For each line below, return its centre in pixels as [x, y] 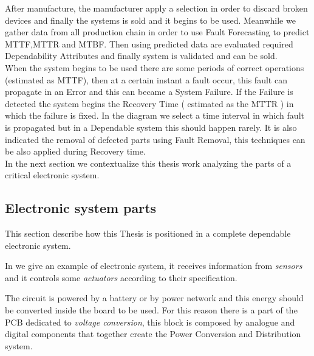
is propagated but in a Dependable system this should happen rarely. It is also [151, 127]
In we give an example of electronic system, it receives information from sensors [154, 266]
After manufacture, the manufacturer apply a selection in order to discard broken [156, 8]
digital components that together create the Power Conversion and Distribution [153, 334]
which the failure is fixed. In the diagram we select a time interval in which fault [155, 115]
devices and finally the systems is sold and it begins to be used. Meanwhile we [150, 20]
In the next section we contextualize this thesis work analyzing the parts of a [148, 163]
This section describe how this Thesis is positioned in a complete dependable [148, 233]
